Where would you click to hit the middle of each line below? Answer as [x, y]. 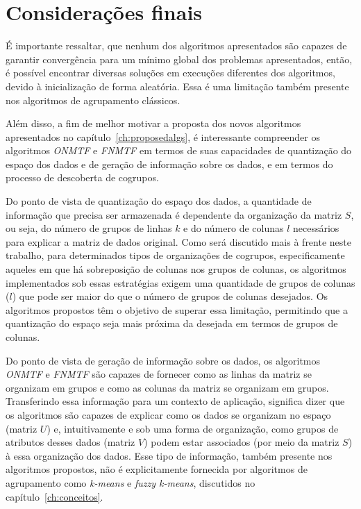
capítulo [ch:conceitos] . [54, 496]
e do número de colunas [234, 228]
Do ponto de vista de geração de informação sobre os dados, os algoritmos [163, 360]
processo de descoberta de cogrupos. [82, 177]
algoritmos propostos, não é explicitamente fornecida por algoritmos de [157, 469]
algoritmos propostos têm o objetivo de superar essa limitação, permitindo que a [177, 309]
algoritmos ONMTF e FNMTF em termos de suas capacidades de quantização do [179, 150]
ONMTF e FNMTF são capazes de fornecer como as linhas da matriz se [159, 374]
